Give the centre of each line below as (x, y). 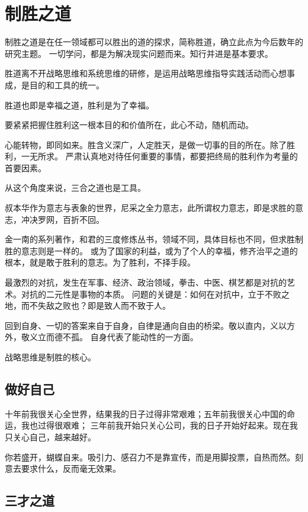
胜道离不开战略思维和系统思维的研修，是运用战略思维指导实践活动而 (137, 73)
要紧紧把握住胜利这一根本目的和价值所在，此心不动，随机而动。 (129, 125)
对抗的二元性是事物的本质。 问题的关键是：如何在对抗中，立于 (143, 294)
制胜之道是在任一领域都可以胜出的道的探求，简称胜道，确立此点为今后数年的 (154, 42)
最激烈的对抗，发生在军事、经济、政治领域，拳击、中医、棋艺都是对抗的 (146, 282)
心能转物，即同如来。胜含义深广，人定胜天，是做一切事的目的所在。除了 (146, 144)
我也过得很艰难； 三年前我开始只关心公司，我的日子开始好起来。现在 (155, 425)
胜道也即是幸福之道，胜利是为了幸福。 (79, 105)
